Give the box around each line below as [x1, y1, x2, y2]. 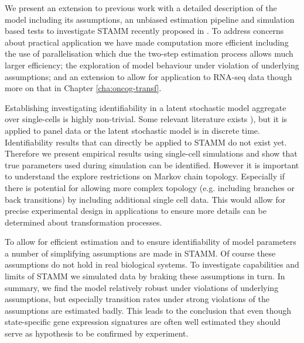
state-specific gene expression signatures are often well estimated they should [5, 316, 281, 328]
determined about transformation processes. [5, 216, 162, 228]
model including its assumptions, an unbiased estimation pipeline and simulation [5, 13, 295, 25]
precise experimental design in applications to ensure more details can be [5, 205, 267, 217]
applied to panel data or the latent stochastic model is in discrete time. [5, 124, 260, 136]
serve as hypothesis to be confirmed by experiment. [5, 327, 189, 339]
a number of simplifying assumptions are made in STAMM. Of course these [5, 247, 276, 259]
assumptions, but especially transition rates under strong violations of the [5, 293, 269, 305]
